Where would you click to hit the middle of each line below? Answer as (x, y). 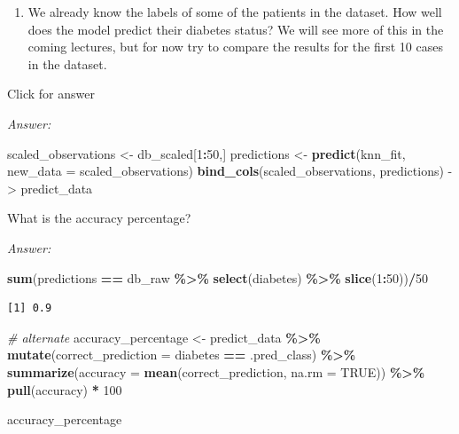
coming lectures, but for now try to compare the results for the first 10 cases (235, 47)
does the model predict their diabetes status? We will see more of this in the (236, 29)
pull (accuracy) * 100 (65, 389)
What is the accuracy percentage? (99, 218)
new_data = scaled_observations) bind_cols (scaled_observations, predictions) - (230, 171)
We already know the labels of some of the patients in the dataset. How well (235, 12)
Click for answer (51, 94)
